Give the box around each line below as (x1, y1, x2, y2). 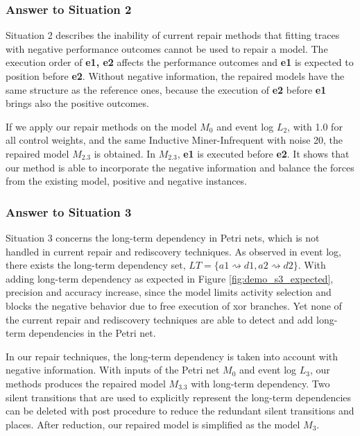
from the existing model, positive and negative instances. (6, 174, 248, 188)
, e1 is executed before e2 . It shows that (177, 146, 350, 160)
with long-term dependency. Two (191, 376, 330, 390)
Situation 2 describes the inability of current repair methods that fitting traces (6, 28, 340, 42)
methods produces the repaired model (6, 376, 166, 390)
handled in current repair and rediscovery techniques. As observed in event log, (6, 244, 341, 258)
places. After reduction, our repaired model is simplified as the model (6, 417, 300, 431)
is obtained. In (94, 146, 156, 160)
